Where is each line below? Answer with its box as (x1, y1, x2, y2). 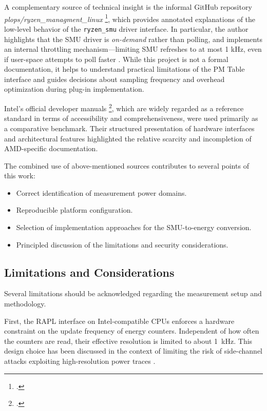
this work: (4, 170, 35, 181)
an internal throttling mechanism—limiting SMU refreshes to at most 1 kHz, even (4, 44, 262, 54)
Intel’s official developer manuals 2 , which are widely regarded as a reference (4, 101, 244, 113)
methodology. (4, 298, 46, 309)
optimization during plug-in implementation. (4, 84, 144, 94)
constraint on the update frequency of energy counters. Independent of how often (4, 325, 259, 336)
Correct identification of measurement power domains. (16, 187, 187, 198)
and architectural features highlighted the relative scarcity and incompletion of (4, 133, 252, 143)
